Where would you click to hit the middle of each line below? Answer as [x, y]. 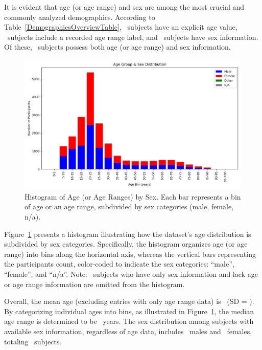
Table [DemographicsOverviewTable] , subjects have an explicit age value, [121, 27]
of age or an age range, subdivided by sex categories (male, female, [129, 206]
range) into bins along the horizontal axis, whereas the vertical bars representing [130, 254]
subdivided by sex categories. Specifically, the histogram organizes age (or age [126, 244]
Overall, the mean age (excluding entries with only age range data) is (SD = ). [129, 301]
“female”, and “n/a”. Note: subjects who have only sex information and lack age [131, 274]
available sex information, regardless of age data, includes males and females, [128, 331]
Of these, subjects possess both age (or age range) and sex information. [117, 47]
